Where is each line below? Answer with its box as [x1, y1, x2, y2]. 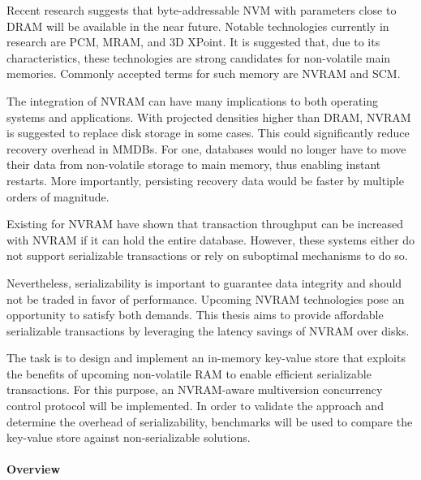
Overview [6, 461, 61, 478]
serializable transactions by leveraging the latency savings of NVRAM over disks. [6, 322, 410, 339]
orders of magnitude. [6, 188, 110, 205]
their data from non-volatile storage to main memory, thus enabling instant [6, 156, 381, 173]
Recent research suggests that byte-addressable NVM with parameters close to [6, 2, 397, 18]
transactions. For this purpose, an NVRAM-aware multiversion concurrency [6, 381, 383, 398]
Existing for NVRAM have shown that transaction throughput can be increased [6, 215, 403, 232]
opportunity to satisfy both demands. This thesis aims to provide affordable [6, 306, 384, 323]
